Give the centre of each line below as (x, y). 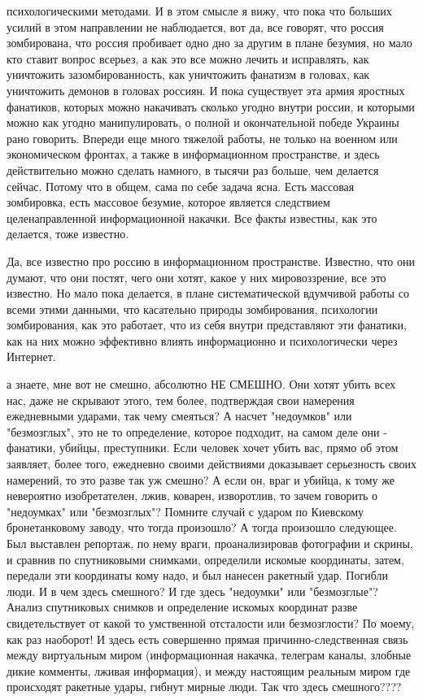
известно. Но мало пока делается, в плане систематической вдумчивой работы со (208, 293)
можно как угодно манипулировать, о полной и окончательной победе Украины (203, 122)
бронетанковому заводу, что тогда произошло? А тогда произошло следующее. (202, 527)
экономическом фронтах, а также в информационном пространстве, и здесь (193, 154)
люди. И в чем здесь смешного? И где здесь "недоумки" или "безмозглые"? (192, 591)
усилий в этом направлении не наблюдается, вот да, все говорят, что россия (195, 26)
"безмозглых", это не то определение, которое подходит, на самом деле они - (197, 431)
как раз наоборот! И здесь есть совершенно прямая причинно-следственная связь (207, 639)
